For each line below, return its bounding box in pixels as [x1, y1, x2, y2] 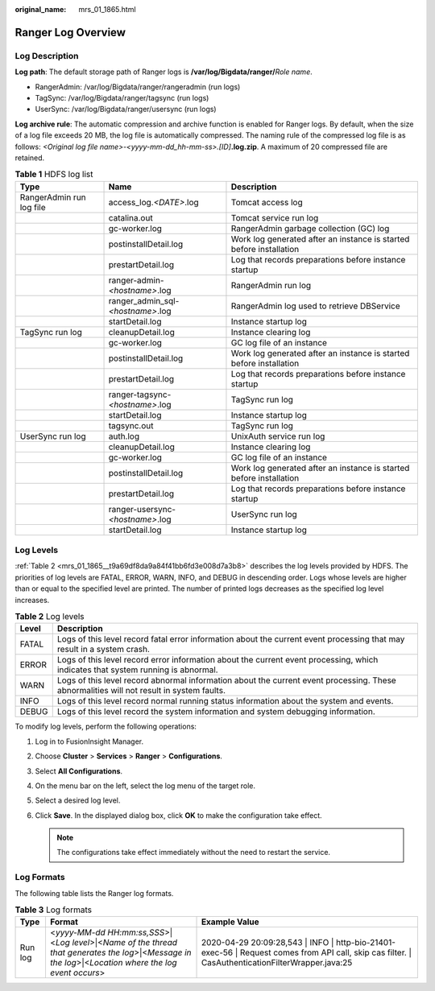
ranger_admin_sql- [108, 295, 180, 306]
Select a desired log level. [35, 795, 121, 805]
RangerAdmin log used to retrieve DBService [230, 300, 400, 312]
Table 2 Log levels [14, 611, 85, 622]
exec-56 [201, 947, 234, 958]
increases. [14, 595, 50, 605]
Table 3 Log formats [14, 904, 93, 915]
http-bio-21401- [335, 937, 396, 948]
